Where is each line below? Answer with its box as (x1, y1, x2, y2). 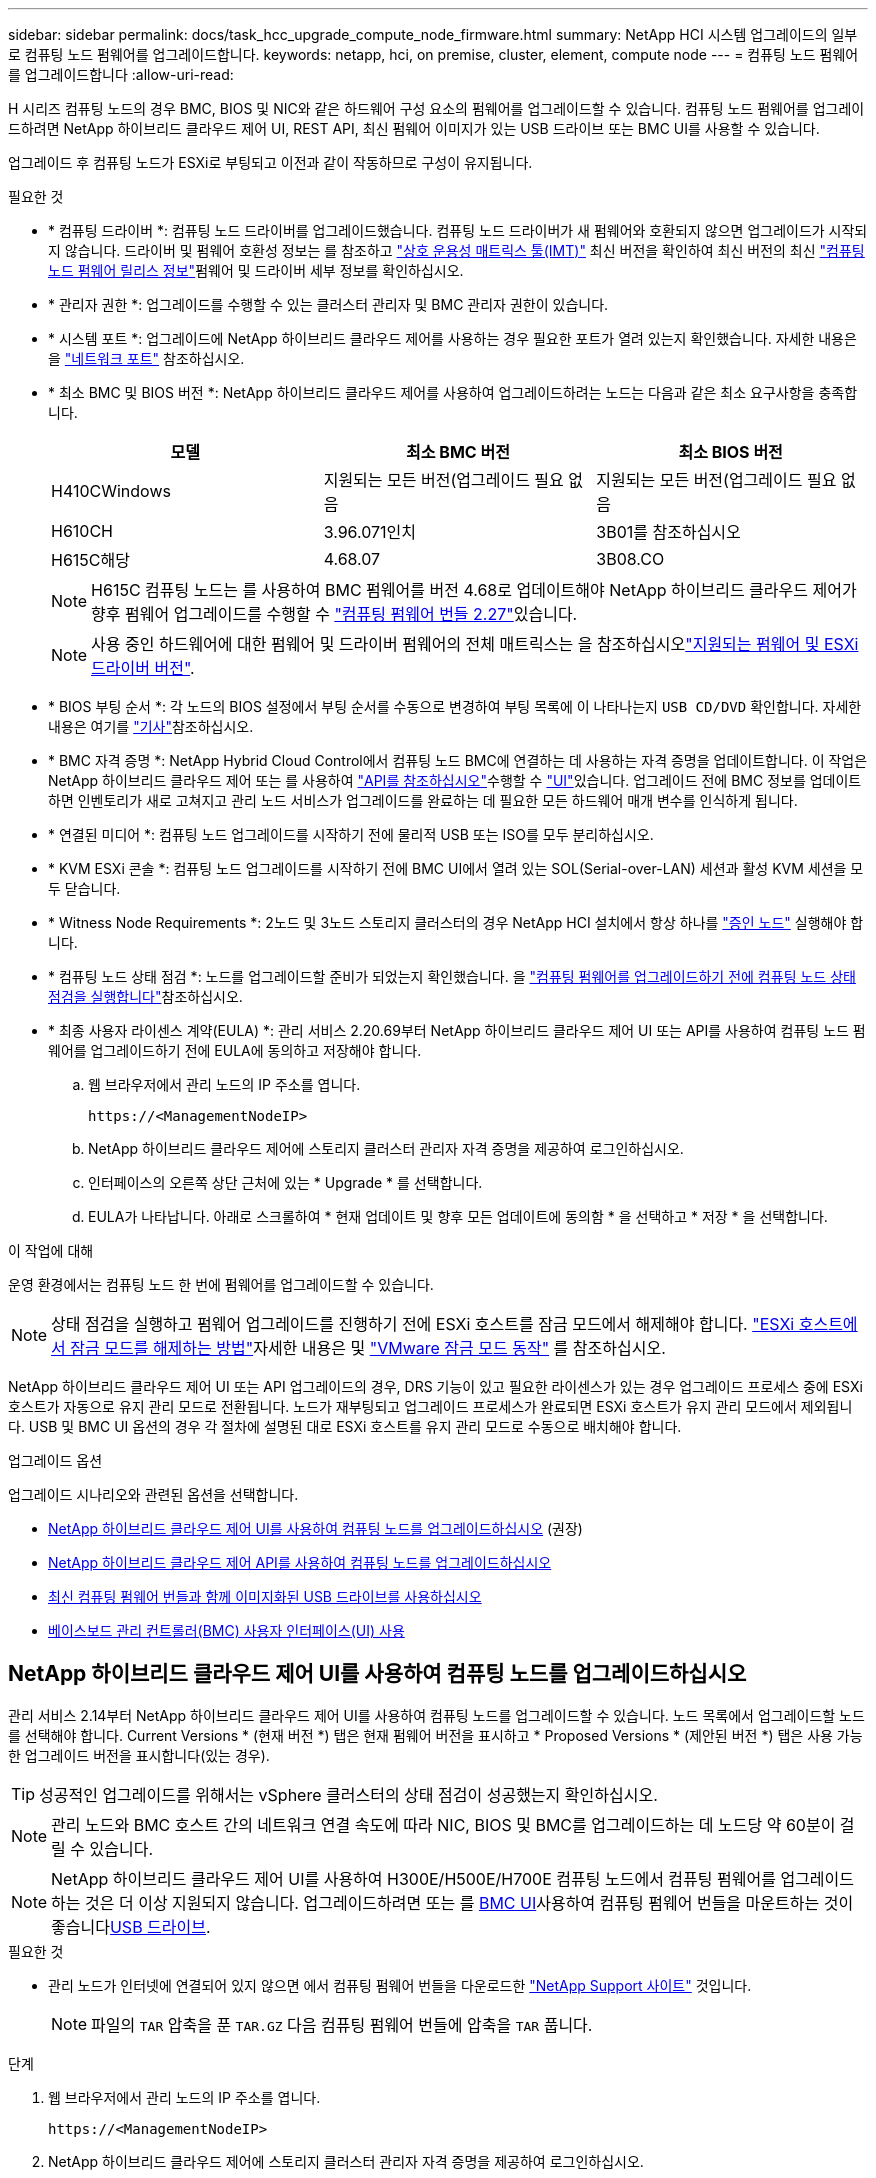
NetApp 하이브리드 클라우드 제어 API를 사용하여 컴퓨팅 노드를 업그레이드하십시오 (48, 1554, 552, 1571)
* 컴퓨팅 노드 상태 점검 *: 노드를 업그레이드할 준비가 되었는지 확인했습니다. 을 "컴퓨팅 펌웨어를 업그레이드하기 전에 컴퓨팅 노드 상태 (48, 968, 856, 985)
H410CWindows (51, 481, 171, 501)
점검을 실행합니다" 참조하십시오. (48, 988, 243, 1005)
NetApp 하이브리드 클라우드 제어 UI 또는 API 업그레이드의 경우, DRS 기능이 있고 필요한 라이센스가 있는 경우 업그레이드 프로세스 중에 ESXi (8, 1378, 863, 1395)
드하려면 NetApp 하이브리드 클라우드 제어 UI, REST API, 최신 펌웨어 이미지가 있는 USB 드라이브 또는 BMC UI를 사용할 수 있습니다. (8, 120, 820, 137)
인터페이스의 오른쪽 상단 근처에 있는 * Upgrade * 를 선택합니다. (88, 1174, 483, 1191)
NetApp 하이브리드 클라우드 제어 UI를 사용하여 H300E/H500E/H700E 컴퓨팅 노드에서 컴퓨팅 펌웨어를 (51, 1868, 776, 1889)
